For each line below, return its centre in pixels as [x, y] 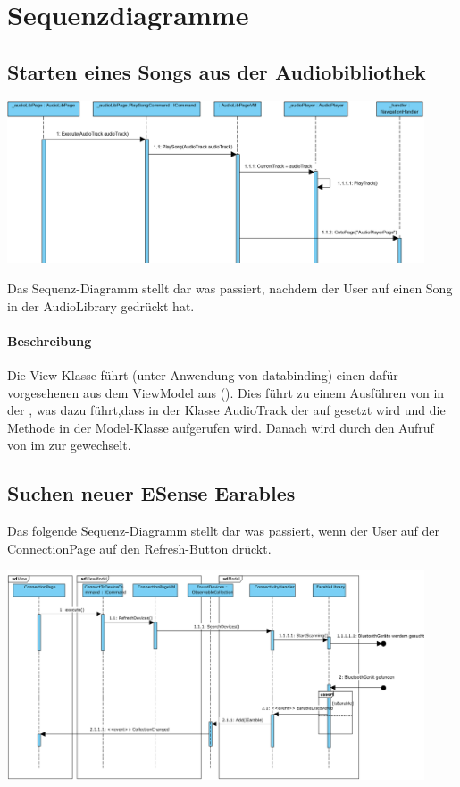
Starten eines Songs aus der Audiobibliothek [217, 71]
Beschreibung [50, 340]
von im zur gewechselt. [69, 445]
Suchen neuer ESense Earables [151, 493]
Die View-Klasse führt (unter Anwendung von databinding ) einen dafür [203, 374]
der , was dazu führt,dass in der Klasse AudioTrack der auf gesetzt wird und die [226, 410]
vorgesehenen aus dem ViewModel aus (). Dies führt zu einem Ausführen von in [226, 392]
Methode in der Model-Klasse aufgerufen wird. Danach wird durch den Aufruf [221, 427]
